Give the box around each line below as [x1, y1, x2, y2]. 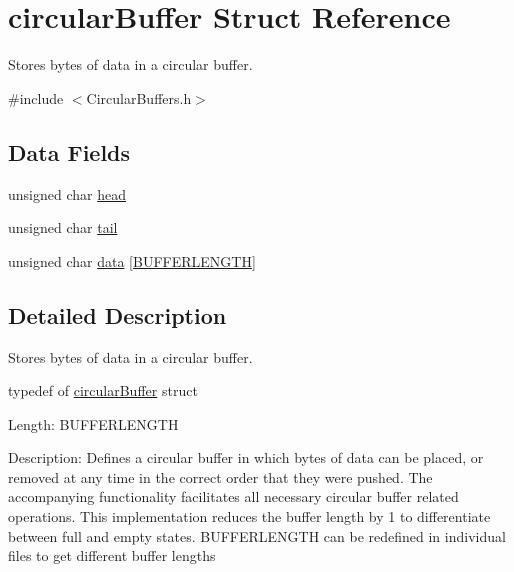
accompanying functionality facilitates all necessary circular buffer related [8, 486, 459, 507]
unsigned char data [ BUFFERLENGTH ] [8, 250, 256, 271]
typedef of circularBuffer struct [8, 380, 198, 401]
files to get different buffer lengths [8, 545, 216, 566]
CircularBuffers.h [86, 87, 192, 108]
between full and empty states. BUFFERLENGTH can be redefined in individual [8, 525, 506, 546]
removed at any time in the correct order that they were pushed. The [8, 466, 433, 487]
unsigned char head [8, 183, 126, 204]
